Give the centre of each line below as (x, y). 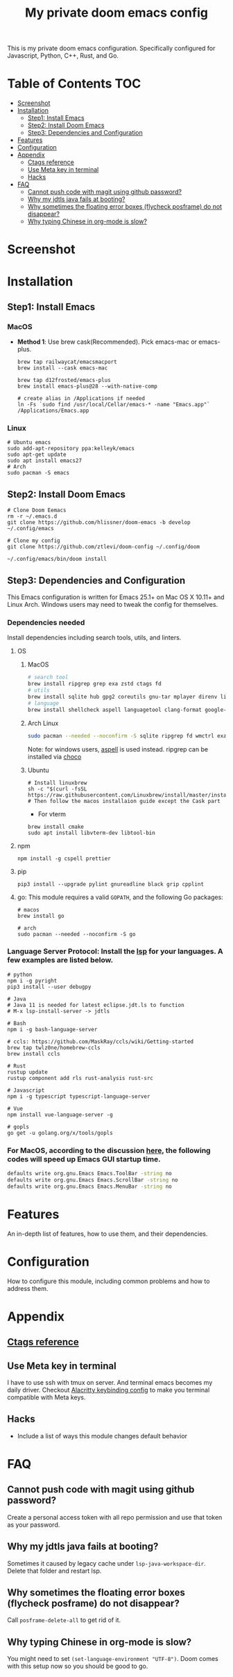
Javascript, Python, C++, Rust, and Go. (63, 56)
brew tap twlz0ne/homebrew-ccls (54, 1048)
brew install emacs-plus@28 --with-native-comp (87, 387)
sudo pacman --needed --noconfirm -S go (76, 934)
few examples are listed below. (60, 960)
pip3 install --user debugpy (49, 987)
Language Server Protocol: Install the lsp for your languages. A (115, 951)
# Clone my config (34, 541)
